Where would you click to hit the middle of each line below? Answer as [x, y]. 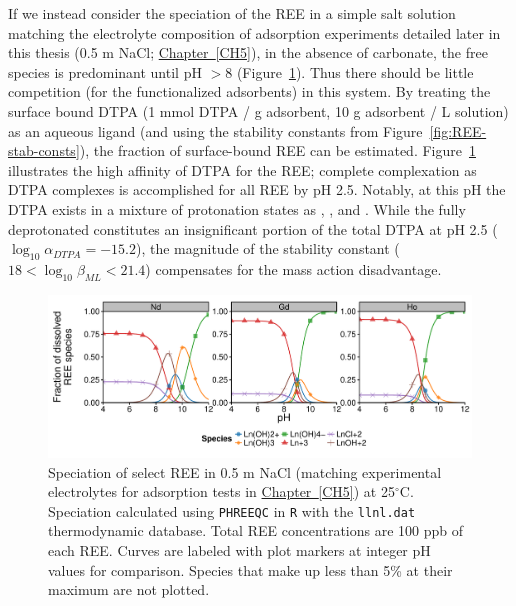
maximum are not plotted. [129, 589]
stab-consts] [44, 150]
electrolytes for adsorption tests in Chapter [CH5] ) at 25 [221, 491]
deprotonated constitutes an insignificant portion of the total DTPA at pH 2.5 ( [253, 228]
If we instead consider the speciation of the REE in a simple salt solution [232, 13]
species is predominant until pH [105, 71]
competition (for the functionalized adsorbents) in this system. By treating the [249, 91]
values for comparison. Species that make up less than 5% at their [250, 569]
